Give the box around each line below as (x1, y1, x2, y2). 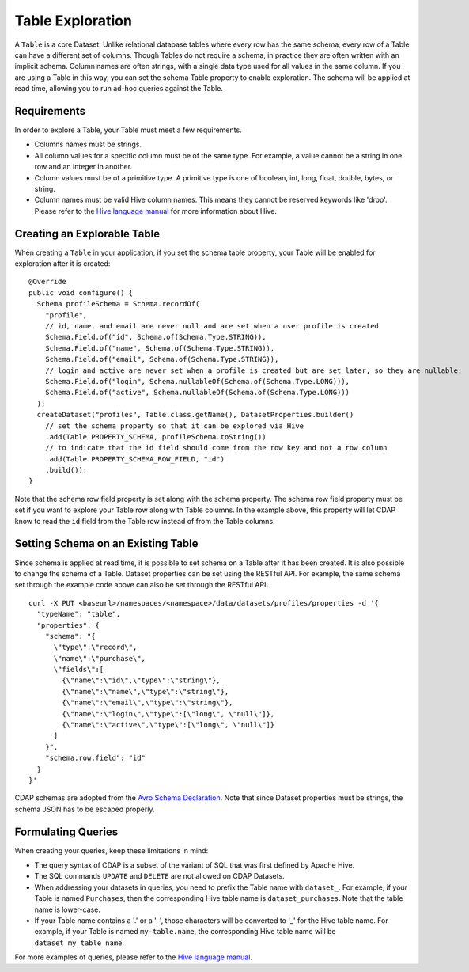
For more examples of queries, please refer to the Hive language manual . (14, 952, 253, 962)
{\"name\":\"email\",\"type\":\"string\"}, (62, 698, 233, 708)
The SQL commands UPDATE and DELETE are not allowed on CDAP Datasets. (34, 871, 285, 881)
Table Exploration (14, 12, 132, 29)
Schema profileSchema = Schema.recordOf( (36, 299, 200, 309)
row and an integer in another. (34, 162, 133, 172)
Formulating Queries (14, 825, 119, 838)
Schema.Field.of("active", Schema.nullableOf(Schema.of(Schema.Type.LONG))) (44, 388, 350, 397)
